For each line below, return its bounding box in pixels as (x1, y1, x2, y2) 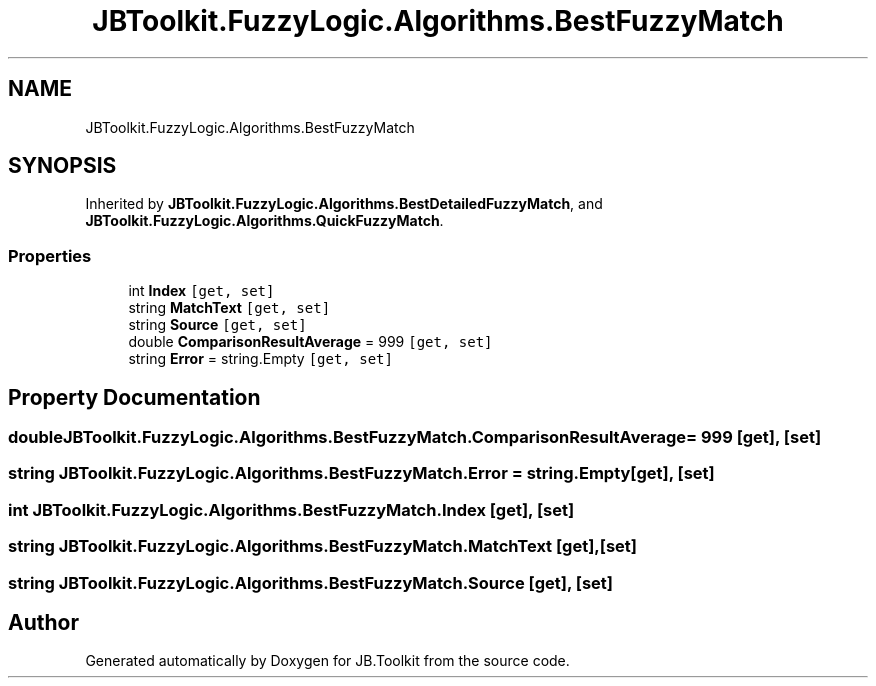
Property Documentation (8, 384, 261, 410)
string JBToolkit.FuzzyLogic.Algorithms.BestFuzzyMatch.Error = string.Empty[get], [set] (8, 463, 715, 484)
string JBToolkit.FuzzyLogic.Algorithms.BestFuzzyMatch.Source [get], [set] (8, 572, 613, 593)
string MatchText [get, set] (128, 299, 331, 317)
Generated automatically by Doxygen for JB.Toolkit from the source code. (85, 652, 570, 670)
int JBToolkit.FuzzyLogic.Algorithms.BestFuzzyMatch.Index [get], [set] (8, 499, 575, 520)
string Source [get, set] (128, 316, 307, 334)
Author (8, 609, 79, 635)
